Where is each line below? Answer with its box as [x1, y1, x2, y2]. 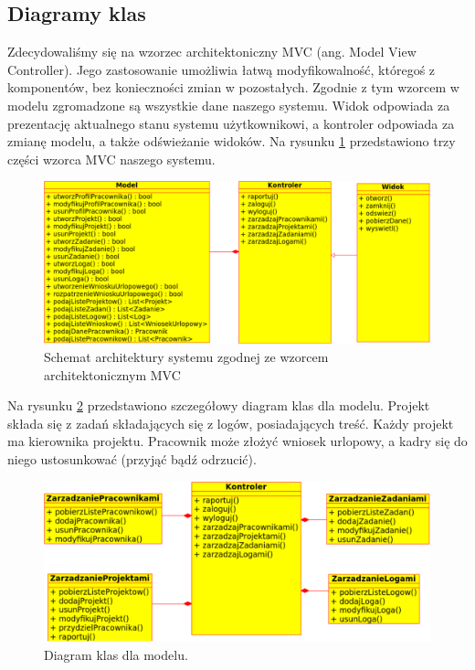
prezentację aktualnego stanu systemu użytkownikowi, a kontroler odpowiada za [7, 113, 455, 133]
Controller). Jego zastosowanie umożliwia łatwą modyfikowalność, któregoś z [7, 59, 436, 79]
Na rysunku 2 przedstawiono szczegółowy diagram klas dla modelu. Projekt [7, 396, 430, 415]
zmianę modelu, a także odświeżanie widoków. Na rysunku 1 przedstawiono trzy [7, 132, 456, 151]
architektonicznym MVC [44, 365, 181, 384]
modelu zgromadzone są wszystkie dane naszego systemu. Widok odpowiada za [7, 95, 450, 114]
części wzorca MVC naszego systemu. [7, 149, 216, 168]
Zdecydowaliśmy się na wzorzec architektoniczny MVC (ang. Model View [7, 42, 417, 61]
